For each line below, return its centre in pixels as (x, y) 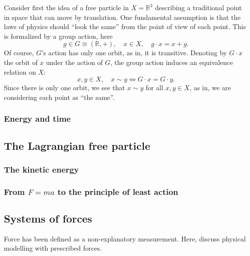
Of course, (19, 53)
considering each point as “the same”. (59, 97)
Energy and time (37, 119)
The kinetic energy (41, 169)
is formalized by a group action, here (58, 36)
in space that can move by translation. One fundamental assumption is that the (122, 17)
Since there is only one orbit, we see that (64, 88)
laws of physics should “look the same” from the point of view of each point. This (125, 26)
